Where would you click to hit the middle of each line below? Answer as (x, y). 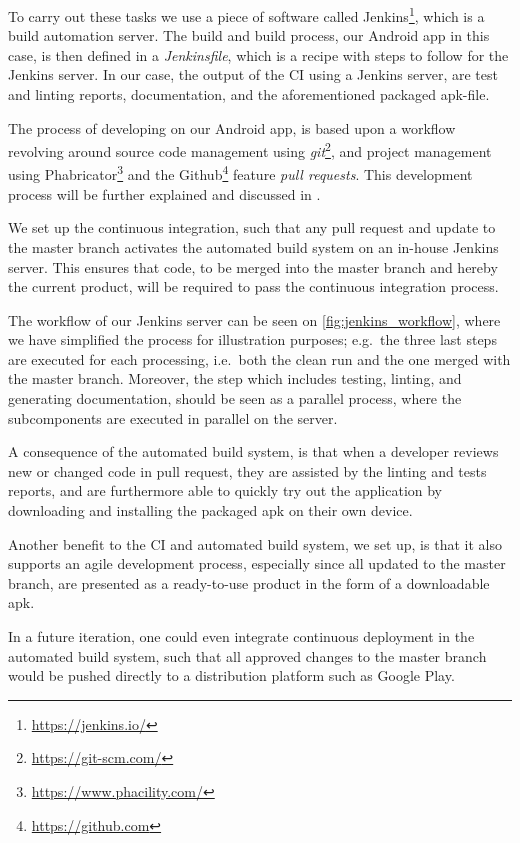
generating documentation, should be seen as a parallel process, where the (235, 398)
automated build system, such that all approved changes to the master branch (247, 655)
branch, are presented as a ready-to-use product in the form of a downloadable (249, 582)
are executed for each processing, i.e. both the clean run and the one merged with (259, 358)
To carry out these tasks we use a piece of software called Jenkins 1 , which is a (246, 14)
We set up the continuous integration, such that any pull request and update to (252, 227)
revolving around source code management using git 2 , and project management (250, 149)
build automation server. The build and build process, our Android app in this (249, 35)
